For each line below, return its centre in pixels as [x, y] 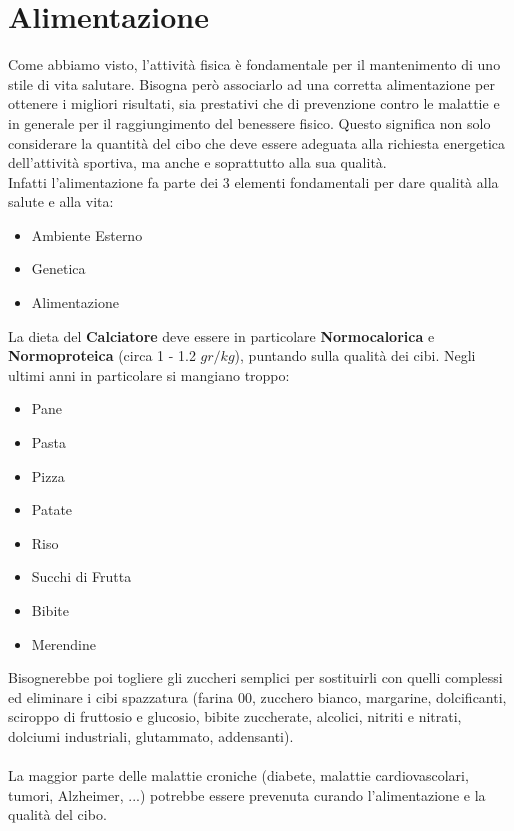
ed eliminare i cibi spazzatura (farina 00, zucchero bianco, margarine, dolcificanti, [257, 696]
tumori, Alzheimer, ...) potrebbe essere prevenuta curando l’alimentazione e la [247, 794]
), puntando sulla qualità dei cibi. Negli [355, 355]
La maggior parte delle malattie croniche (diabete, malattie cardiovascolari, [238, 775]
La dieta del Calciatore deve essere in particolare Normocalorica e [221, 335]
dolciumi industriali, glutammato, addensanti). [151, 735]
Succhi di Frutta [81, 576]
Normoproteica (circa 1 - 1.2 [102, 355]
